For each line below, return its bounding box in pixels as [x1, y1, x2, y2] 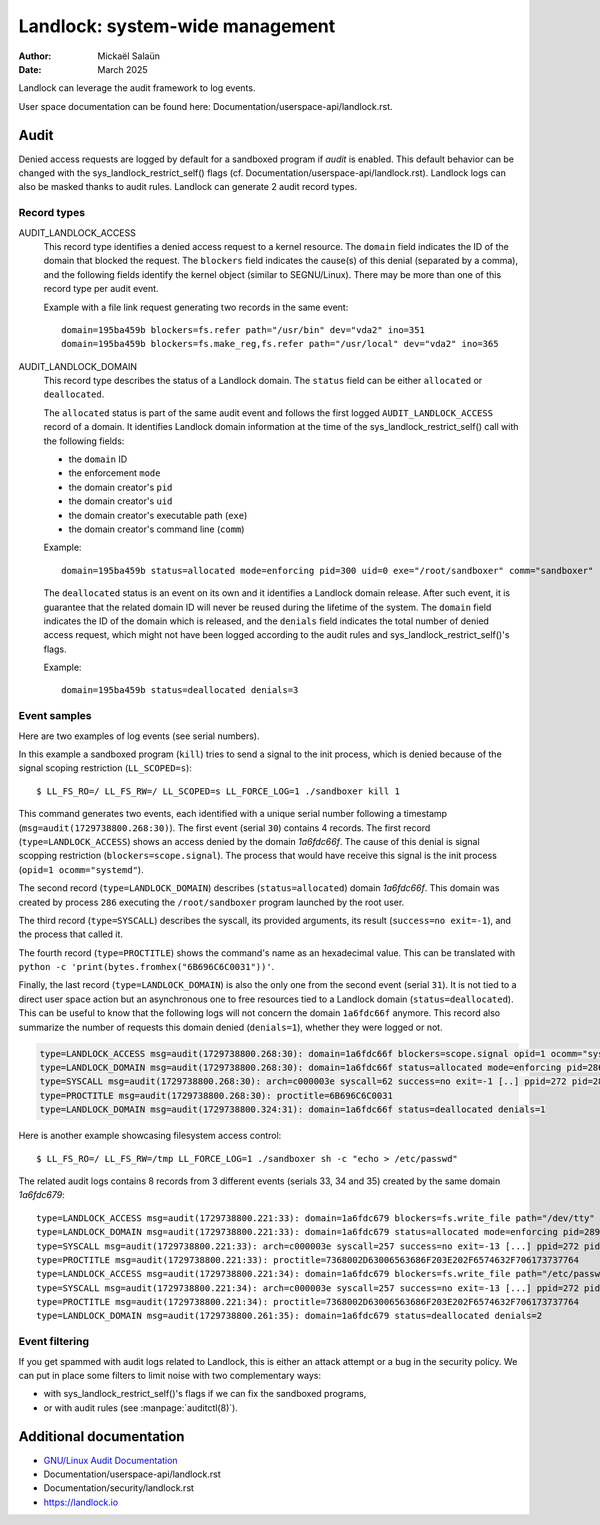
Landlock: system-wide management [18, 15, 336, 37]
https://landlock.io [43, 1496, 119, 1508]
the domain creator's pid [68, 481, 173, 493]
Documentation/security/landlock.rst [43, 1482, 195, 1494]
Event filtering [18, 1335, 90, 1349]
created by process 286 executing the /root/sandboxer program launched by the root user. [18, 896, 405, 908]
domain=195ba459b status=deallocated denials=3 [61, 685, 299, 696]
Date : [18, 63, 42, 75]
